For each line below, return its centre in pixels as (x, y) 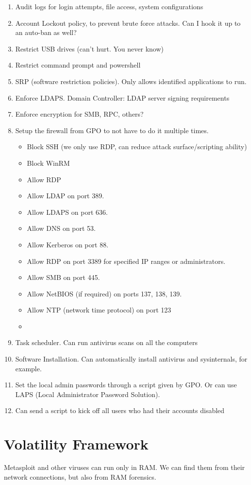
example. (28, 368)
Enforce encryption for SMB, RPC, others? (79, 114)
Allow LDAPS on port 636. (67, 212)
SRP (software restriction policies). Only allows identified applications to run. (131, 81)
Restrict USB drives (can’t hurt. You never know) (89, 48)
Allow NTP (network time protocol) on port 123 (99, 310)
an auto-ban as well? (46, 32)
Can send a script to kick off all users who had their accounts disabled (120, 410)
